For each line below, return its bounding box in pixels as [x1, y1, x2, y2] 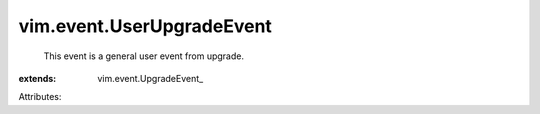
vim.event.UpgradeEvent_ [97, 72, 204, 84]
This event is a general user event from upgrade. [43, 50, 245, 62]
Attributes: [18, 91, 62, 103]
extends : [18, 72, 57, 84]
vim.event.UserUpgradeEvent [18, 15, 272, 37]
